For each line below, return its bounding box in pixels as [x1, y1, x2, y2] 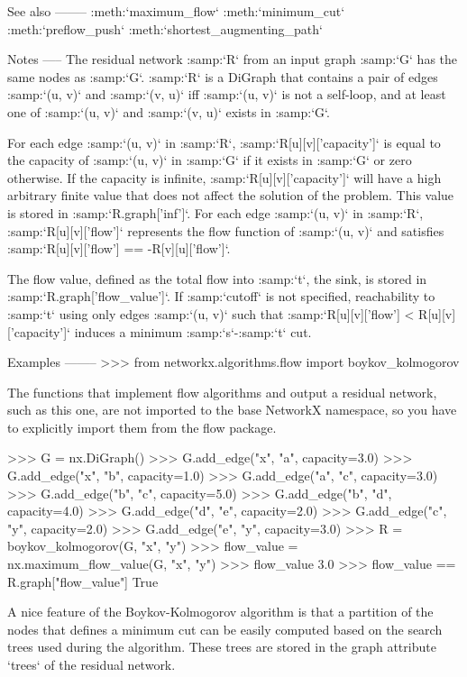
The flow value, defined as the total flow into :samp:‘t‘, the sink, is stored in [7, 269, 427, 288]
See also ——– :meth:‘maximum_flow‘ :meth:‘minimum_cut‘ [7, 2, 345, 20]
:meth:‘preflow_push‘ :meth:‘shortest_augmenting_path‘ [7, 19, 323, 38]
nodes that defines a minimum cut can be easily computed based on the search [7, 619, 443, 638]
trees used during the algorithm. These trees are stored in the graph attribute [7, 637, 436, 656]
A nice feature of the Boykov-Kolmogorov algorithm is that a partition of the [7, 602, 434, 621]
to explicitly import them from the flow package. [7, 417, 277, 436]
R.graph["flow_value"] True [7, 572, 159, 590]
